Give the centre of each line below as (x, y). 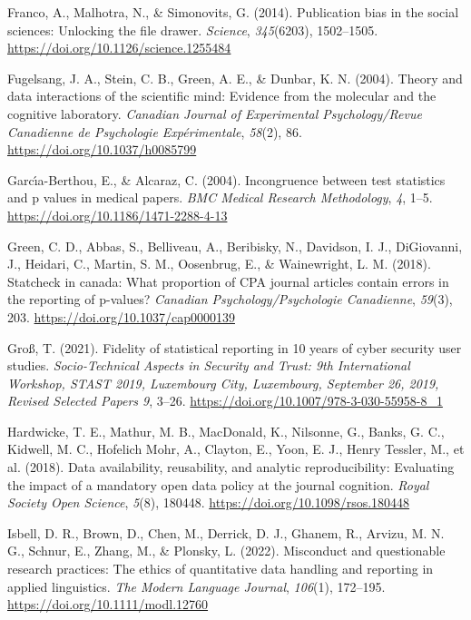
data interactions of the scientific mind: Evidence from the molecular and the (222, 96)
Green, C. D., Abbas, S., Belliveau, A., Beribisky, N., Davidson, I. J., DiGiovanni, (235, 246)
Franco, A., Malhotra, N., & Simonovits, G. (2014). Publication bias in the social (233, 12)
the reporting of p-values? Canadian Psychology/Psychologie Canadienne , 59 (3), (230, 299)
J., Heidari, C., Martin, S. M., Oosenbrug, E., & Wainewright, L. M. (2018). (219, 264)
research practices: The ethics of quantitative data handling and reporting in (221, 569)
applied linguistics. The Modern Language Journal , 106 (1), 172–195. (196, 586)
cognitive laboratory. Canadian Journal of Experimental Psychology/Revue (215, 113)
